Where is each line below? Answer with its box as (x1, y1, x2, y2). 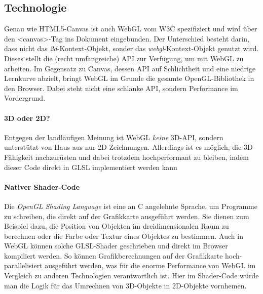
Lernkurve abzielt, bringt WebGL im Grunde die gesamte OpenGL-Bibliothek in (4, 73, 254, 83)
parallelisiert (4, 260, 43, 271)
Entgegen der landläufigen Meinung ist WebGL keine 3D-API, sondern (4, 132, 223, 142)
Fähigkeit (4, 151, 33, 162)
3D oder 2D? (4, 112, 50, 123)
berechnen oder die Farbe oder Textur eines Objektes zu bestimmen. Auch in (4, 230, 243, 241)
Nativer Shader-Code (4, 181, 80, 192)
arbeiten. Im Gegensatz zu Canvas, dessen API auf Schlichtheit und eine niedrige (4, 63, 256, 73)
